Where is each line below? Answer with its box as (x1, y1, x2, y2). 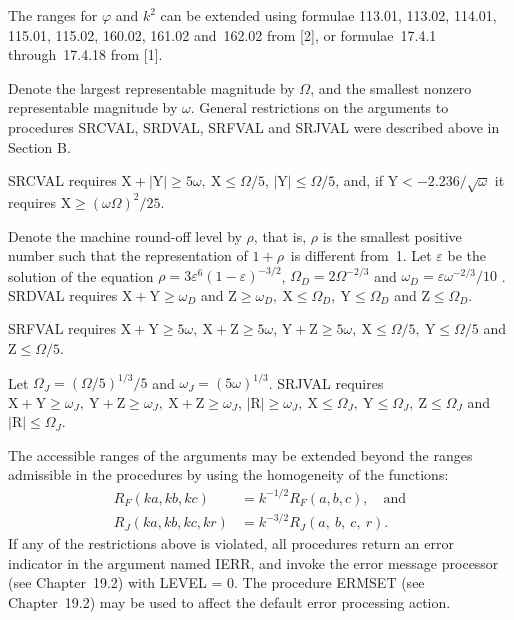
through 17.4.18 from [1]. (8, 44, 163, 65)
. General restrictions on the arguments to (190, 97, 449, 118)
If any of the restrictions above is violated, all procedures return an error (8, 533, 454, 554)
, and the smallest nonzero (310, 77, 472, 98)
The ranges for (8, 5, 98, 25)
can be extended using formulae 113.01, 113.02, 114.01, (160, 5, 497, 25)
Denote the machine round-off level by (8, 225, 242, 246)
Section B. (8, 136, 71, 157)
